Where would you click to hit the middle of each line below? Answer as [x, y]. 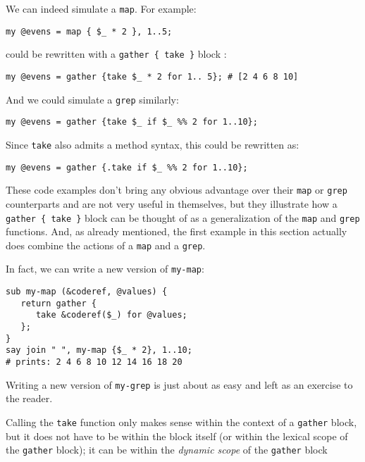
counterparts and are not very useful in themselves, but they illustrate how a [172, 203]
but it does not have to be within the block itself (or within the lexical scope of [177, 436]
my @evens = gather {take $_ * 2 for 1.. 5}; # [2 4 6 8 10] [152, 76]
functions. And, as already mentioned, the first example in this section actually [177, 231]
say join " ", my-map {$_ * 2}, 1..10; [99, 350]
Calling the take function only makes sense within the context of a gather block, [181, 422]
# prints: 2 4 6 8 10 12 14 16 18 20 [94, 362]
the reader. [29, 398]
